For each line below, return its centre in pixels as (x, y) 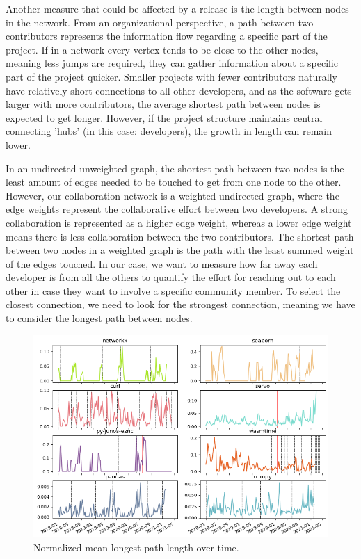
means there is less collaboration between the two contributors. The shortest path (180, 236)
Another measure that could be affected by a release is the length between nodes (177, 8)
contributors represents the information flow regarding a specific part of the (167, 36)
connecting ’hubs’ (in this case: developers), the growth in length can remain (169, 131)
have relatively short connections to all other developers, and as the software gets (179, 90)
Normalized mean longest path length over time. (136, 547)
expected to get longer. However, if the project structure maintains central (164, 117)
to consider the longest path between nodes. (99, 318)
